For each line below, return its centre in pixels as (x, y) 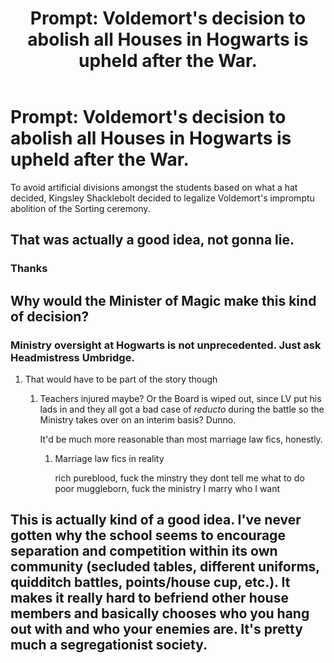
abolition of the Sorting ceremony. (80, 208)
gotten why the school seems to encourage (148, 535)
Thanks (29, 269)
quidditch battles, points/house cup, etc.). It (150, 582)
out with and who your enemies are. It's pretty (156, 629)
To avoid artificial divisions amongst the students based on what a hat (154, 187)
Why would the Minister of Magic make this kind (163, 300)
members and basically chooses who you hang (160, 613)
